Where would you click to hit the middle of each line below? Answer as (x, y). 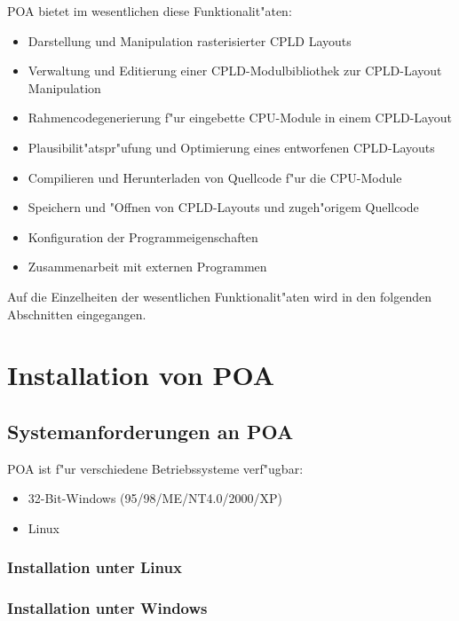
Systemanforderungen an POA (150, 431)
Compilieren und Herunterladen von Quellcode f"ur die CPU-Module (215, 177)
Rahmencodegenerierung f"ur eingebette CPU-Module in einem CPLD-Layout (240, 118)
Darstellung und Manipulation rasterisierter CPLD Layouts (190, 40)
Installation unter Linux (95, 567)
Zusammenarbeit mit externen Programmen (147, 267)
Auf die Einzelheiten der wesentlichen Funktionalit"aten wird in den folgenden (219, 296)
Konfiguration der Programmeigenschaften (143, 236)
